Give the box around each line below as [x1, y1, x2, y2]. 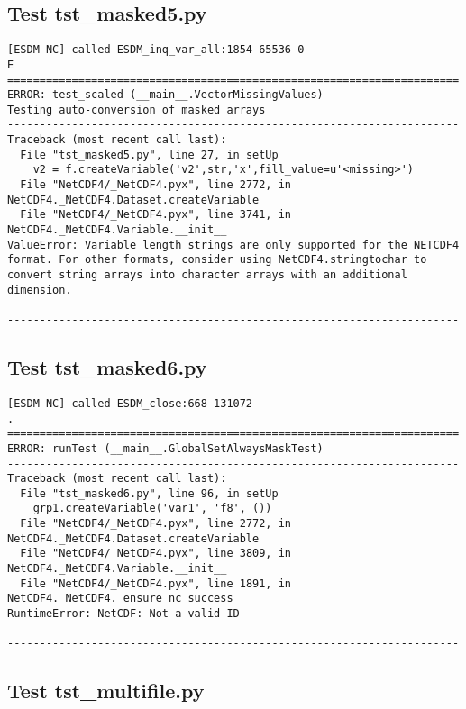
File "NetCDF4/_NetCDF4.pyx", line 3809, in [20, 547, 291, 560]
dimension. [7, 283, 72, 296]
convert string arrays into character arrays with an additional [7, 268, 407, 282]
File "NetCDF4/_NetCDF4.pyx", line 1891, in [20, 577, 291, 590]
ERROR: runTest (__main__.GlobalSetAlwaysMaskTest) [7, 441, 324, 455]
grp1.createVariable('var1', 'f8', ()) [32, 502, 272, 515]
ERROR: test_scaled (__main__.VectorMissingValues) [7, 88, 324, 102]
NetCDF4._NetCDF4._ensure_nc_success [7, 592, 233, 605]
